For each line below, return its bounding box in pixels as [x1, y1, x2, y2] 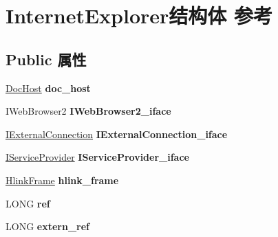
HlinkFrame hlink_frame [6, 172, 119, 187]
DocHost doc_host [6, 80, 91, 95]
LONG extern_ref [6, 219, 89, 234]
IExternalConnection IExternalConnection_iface [6, 126, 228, 141]
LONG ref [6, 196, 50, 210]
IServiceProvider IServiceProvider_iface [6, 150, 189, 164]
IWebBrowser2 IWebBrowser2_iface [6, 104, 171, 118]
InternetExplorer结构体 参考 [6, 1, 273, 30]
